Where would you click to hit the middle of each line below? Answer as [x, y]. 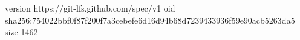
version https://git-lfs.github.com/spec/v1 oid [90, 8]
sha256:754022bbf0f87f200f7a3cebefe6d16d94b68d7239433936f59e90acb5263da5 [150, 20]
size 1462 [21, 32]
